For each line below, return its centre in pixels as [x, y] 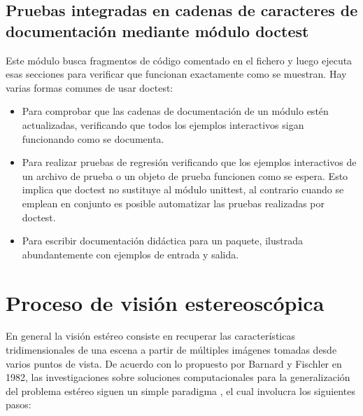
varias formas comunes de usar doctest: [90, 87]
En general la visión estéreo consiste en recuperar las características [150, 336]
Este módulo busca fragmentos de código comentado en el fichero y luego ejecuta [179, 60]
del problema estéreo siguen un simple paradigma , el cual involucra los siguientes [180, 390]
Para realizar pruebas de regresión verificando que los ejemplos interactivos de [189, 162]
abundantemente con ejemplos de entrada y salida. [130, 254]
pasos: [19, 404]
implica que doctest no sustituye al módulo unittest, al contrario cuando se [183, 189]
